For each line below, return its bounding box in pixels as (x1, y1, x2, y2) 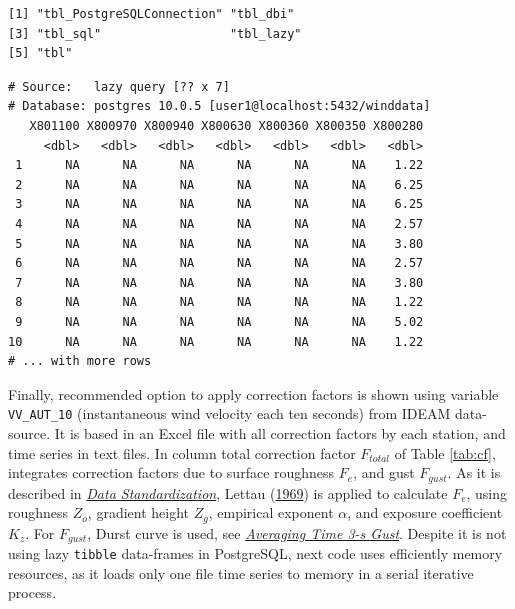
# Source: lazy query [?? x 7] (8, 79, 230, 94)
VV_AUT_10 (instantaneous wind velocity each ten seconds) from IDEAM (8, 403, 451, 424)
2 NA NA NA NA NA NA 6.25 (15, 177, 424, 192)
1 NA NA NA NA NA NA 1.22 (15, 158, 424, 173)
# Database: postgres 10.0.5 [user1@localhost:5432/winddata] (8, 99, 431, 114)
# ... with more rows (8, 354, 152, 369)
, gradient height (87, 502, 190, 523)
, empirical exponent (208, 502, 334, 523)
